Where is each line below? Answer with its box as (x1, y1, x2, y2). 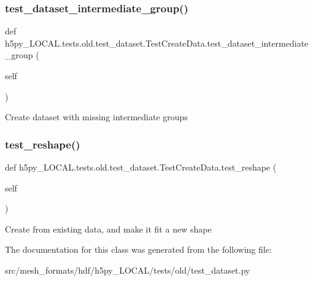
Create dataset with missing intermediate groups (5, 110, 188, 123)
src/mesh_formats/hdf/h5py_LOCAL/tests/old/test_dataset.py (5, 263, 250, 276)
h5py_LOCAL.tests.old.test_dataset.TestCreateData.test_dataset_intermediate (5, 36, 309, 49)
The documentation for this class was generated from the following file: (5, 243, 272, 256)
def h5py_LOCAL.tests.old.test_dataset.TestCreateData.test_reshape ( (5, 161, 277, 173)
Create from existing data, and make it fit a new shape (5, 222, 212, 235)
